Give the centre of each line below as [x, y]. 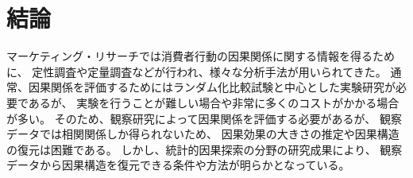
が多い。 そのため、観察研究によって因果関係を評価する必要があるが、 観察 [204, 118]
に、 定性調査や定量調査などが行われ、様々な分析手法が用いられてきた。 [197, 71]
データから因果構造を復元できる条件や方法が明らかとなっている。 [178, 165]
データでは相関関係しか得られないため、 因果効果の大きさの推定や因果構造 [203, 134]
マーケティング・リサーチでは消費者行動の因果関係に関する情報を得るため [201, 56]
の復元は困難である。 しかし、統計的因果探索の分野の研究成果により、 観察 [205, 149]
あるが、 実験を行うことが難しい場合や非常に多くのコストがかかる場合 [214, 102]
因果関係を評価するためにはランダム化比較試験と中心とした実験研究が [212, 87]
